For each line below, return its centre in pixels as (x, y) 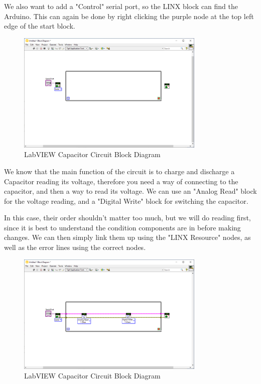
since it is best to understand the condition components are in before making (122, 227)
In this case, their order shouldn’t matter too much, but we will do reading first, (127, 218)
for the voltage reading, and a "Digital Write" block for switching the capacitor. (126, 201)
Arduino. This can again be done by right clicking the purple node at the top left (129, 16)
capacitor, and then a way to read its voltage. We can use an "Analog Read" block (130, 191)
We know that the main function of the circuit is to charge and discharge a (119, 171)
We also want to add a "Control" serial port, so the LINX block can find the (121, 6)
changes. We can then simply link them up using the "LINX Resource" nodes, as (127, 237)
